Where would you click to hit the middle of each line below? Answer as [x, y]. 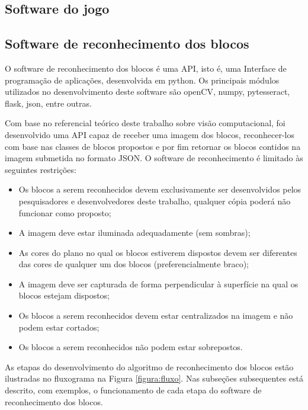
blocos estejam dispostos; [64, 295]
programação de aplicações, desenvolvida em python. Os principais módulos [142, 80]
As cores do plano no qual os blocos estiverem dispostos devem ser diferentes [158, 252]
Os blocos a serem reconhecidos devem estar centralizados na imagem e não [156, 315]
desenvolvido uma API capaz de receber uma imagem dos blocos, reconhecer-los [150, 134]
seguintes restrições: [41, 169]
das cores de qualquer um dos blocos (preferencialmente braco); [134, 264]
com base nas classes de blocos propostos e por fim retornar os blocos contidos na [153, 146]
